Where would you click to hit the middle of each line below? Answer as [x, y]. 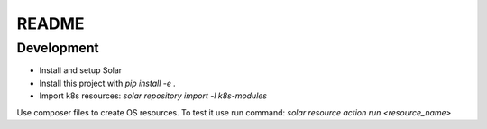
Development [58, 48]
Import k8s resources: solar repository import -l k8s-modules [153, 96]
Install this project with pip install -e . [107, 83]
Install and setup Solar [81, 70]
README [51, 23]
